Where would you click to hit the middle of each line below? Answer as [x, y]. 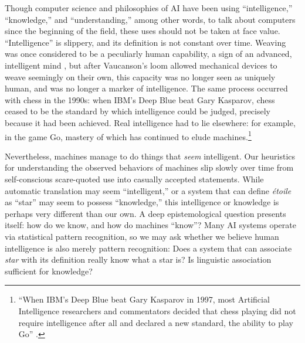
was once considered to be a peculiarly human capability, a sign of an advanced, [148, 54]
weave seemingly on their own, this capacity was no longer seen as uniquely [140, 77]
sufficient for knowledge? [49, 271]
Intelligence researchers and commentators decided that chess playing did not [157, 310]
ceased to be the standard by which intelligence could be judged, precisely [138, 111]
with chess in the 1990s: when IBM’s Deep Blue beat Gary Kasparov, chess [140, 99]
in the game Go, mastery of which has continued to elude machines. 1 [128, 135]
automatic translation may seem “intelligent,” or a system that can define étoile [148, 190]
